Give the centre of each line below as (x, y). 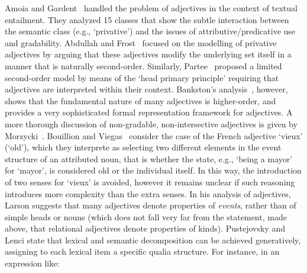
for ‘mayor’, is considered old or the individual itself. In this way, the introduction (153, 170)
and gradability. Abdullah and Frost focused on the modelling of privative (141, 42)
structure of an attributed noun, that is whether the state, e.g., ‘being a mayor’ (149, 158)
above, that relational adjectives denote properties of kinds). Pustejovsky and (145, 228)
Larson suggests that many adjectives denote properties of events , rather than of (151, 205)
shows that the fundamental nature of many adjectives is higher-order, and (140, 100)
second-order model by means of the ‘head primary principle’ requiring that (142, 77)
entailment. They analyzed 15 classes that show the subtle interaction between (147, 19)
